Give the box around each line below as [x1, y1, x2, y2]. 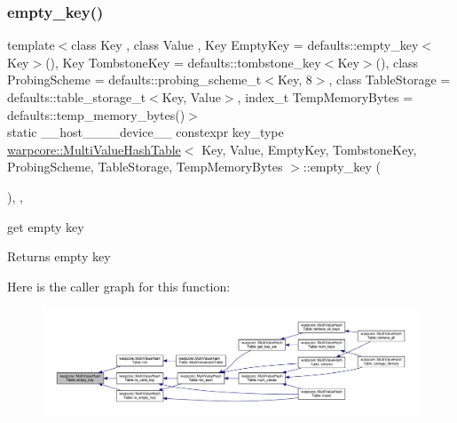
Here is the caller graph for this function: [7, 276, 231, 295]
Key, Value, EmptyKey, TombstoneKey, [201, 140, 417, 158]
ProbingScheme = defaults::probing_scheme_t [7, 70, 262, 89]
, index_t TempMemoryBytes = [237, 88, 414, 106]
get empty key [7, 217, 84, 235]
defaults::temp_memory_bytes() [7, 105, 185, 124]
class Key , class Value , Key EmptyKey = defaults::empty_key [71, 36, 419, 54]
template [7, 36, 55, 54]
